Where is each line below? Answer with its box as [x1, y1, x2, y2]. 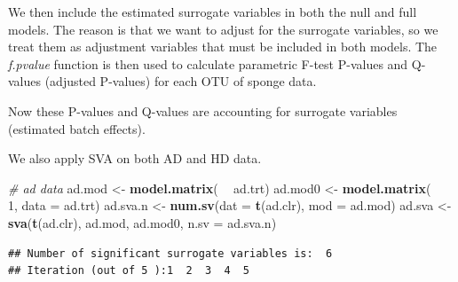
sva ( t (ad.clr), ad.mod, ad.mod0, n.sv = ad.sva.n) [8, 213, 277, 231]
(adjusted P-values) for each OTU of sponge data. [44, 72, 317, 90]
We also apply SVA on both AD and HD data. [8, 149, 262, 168]
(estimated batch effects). [8, 119, 146, 137]
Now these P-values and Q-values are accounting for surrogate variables [8, 101, 398, 120]
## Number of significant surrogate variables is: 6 [8, 247, 333, 260]
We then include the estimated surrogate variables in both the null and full [8, 3, 417, 20]
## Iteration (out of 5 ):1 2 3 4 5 [8, 264, 250, 278]
